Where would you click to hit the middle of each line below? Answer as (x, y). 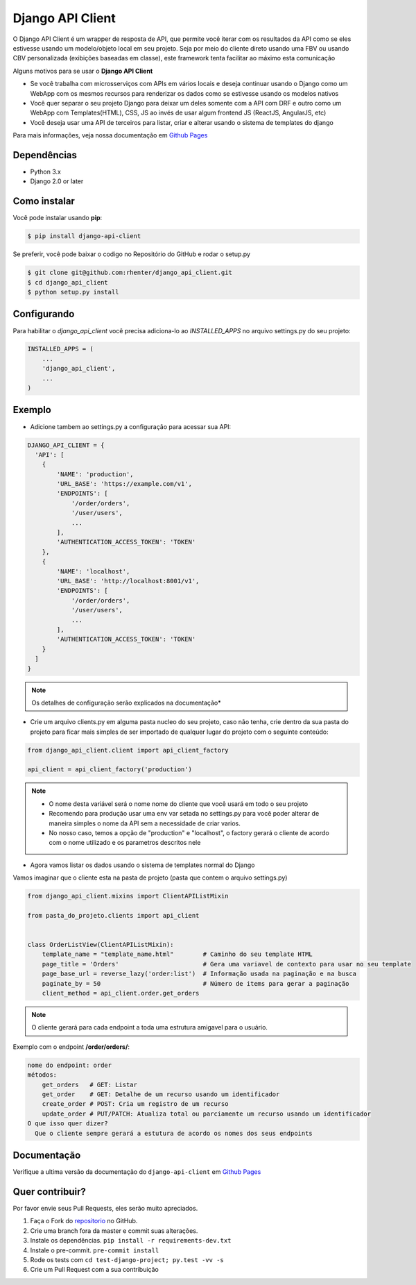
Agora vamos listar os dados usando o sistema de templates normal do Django (142, 865)
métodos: (42, 1075)
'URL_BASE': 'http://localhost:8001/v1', (128, 581)
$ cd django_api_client (68, 282)
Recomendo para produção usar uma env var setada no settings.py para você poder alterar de (184, 814)
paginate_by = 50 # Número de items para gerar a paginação (196, 983)
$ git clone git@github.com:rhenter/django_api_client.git (130, 273)
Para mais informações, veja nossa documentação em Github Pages (110, 135)
